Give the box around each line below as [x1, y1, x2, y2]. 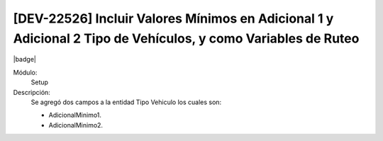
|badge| [13, 55, 37, 64]
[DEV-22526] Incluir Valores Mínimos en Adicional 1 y [13, 11, 334, 26]
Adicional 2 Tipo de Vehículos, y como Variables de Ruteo [13, 30, 360, 46]
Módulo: [13, 68, 38, 77]
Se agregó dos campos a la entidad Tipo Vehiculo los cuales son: [30, 98, 222, 106]
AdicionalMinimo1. [48, 111, 102, 120]
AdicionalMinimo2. [48, 120, 103, 129]
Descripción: [13, 88, 51, 96]
